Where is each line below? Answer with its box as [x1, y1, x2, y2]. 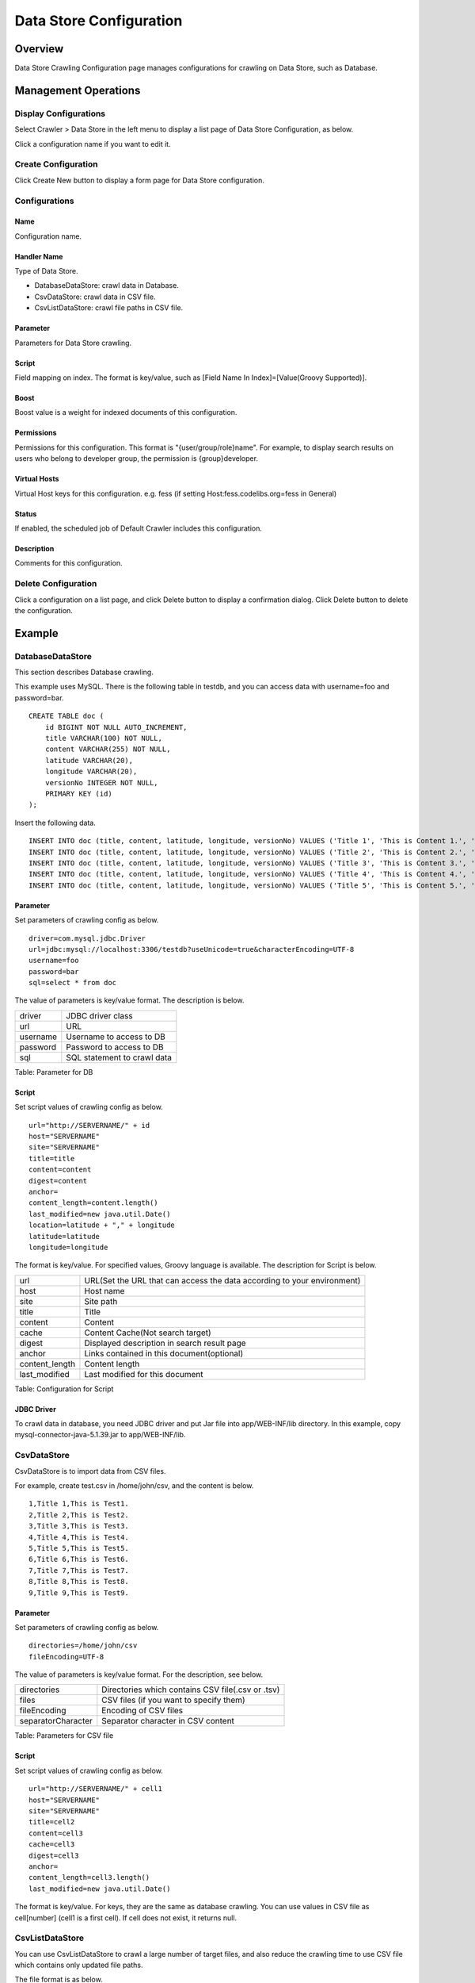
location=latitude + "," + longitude [28, 1221, 176, 1229]
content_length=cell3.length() [28, 1873, 150, 1882]
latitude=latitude [28, 1232, 101, 1241]
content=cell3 [28, 1828, 83, 1838]
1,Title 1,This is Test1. [28, 1499, 130, 1509]
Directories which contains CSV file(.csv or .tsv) [101, 1684, 280, 1695]
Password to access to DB [66, 1041, 164, 1053]
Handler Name [14, 251, 63, 261]
